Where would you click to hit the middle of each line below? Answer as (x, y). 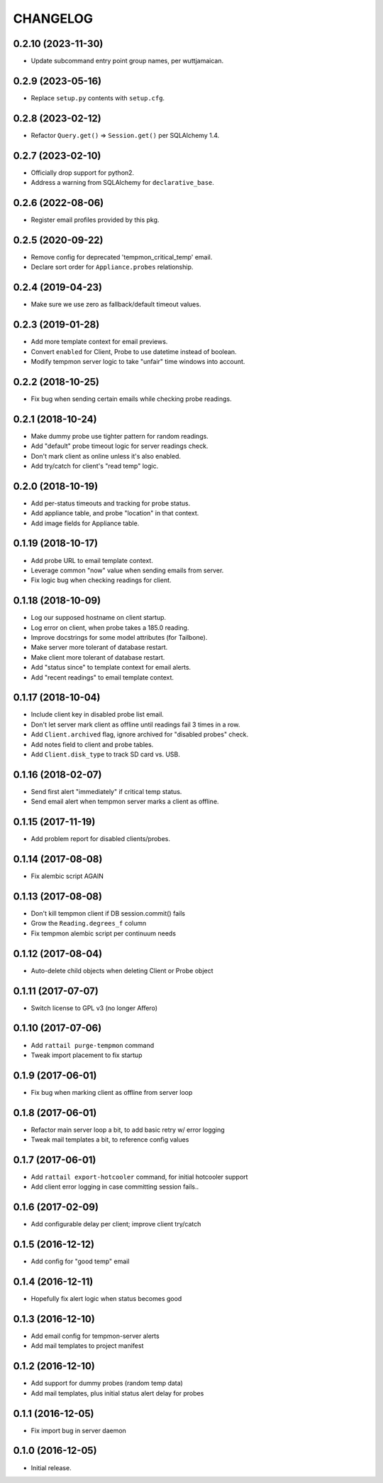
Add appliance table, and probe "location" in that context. (115, 513)
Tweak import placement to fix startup (87, 1055)
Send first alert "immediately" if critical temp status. (106, 791)
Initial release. (51, 1467)
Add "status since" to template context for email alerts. (111, 668)
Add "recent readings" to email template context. (102, 677)
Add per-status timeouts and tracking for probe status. (111, 503)
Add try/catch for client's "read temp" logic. (95, 466)
